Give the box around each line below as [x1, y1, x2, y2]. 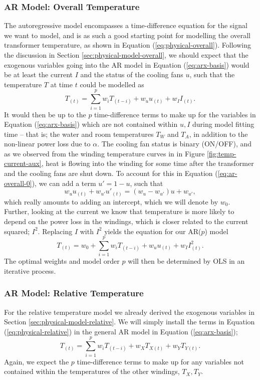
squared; [4, 226, 30, 236]
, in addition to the [189, 128, 248, 139]
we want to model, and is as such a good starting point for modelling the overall [4, 30, 250, 40]
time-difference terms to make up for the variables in [94, 109, 256, 119]
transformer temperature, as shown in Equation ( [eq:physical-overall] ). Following [4, 40, 251, 50]
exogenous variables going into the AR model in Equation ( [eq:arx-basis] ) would [4, 59, 249, 70]
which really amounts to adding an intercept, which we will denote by [4, 196, 218, 207]
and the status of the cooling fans [80, 69, 183, 80]
